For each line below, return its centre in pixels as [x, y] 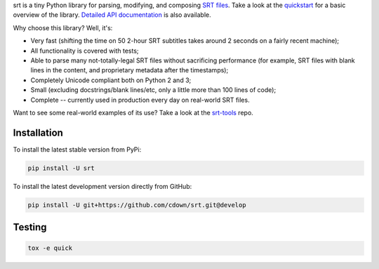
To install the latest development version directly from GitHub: [102, 186]
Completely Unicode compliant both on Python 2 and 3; [111, 80]
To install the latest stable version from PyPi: [77, 149]
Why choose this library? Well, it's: [63, 27]
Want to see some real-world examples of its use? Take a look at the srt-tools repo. [133, 112]
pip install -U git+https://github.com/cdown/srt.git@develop [137, 205]
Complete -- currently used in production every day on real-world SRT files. [140, 100]
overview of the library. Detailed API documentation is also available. [112, 15]
